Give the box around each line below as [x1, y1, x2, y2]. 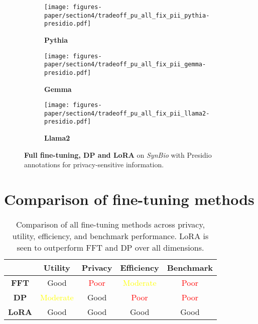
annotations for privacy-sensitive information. [24, 159, 164, 170]
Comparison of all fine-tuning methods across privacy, [16, 219, 205, 230]
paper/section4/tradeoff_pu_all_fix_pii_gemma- [44, 61, 206, 68]
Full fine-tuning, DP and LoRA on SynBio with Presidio [24, 149, 212, 160]
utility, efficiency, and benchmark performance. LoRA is [12, 230, 209, 242]
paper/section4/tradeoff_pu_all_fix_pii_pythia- [44, 12, 210, 19]
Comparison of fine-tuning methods [4, 189, 254, 209]
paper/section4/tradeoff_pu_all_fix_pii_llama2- [44, 110, 210, 117]
